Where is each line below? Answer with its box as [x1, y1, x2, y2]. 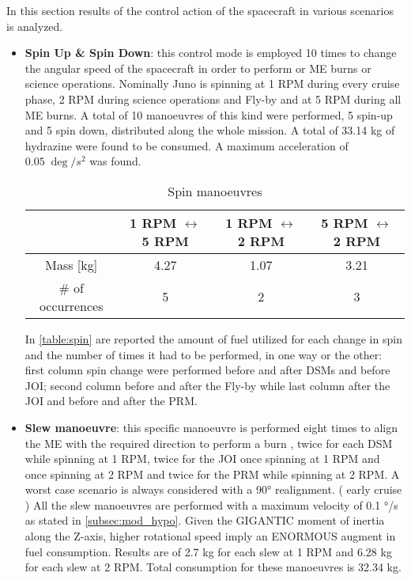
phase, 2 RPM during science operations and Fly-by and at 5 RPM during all [25, 90, 402, 107]
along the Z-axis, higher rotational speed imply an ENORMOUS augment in [25, 528, 396, 544]
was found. [89, 153, 141, 169]
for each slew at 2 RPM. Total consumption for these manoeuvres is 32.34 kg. [25, 559, 402, 575]
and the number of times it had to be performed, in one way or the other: [25, 346, 383, 362]
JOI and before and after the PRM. [25, 392, 198, 409]
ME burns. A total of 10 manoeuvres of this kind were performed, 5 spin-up [25, 106, 393, 123]
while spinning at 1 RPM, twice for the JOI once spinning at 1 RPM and [25, 450, 380, 467]
